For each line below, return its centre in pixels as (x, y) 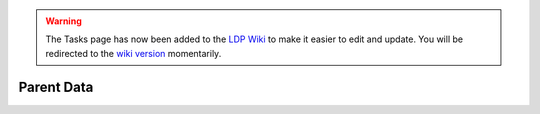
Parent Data (56, 86)
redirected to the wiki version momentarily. (133, 53)
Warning (63, 21)
